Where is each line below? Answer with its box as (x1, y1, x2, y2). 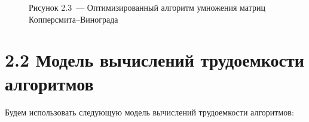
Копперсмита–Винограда (29, 12, 118, 25)
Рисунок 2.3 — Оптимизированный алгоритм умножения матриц (29, 1, 265, 13)
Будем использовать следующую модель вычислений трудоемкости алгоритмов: (5, 105, 294, 118)
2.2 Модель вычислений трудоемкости (5, 48, 304, 72)
